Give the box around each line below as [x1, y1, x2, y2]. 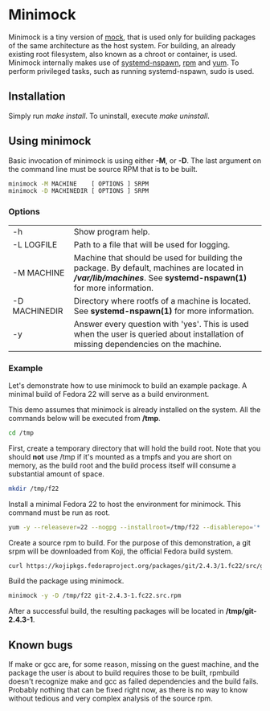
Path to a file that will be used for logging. [73, 239, 231, 250]
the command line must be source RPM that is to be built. [8, 164, 198, 174]
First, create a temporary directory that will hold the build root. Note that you [8, 443, 261, 453]
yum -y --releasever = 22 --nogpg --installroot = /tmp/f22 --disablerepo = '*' [8, 523, 264, 531]
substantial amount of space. [8, 468, 104, 479]
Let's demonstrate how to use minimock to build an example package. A [8, 380, 247, 390]
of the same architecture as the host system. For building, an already [8, 40, 236, 50]
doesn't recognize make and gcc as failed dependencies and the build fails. [8, 676, 259, 686]
